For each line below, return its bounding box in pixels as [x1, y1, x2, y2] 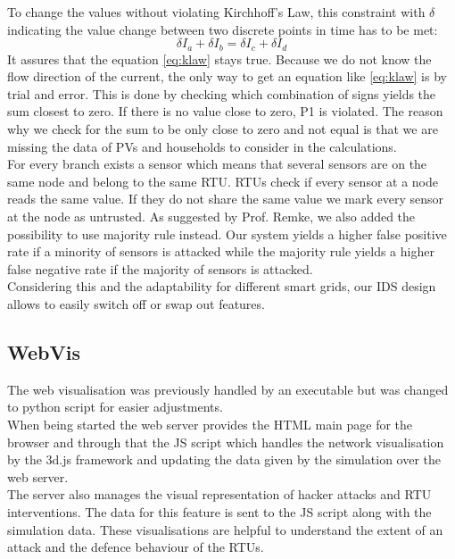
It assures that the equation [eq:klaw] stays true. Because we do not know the [7, 49, 432, 68]
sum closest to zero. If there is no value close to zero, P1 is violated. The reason [7, 102, 443, 121]
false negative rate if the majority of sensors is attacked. [7, 259, 313, 278]
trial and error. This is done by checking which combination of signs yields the [7, 84, 436, 103]
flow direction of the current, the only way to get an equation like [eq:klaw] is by [7, 67, 447, 86]
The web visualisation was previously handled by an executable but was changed [7, 380, 449, 398]
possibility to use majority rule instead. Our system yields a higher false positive [7, 224, 447, 243]
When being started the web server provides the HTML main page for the [7, 414, 413, 433]
